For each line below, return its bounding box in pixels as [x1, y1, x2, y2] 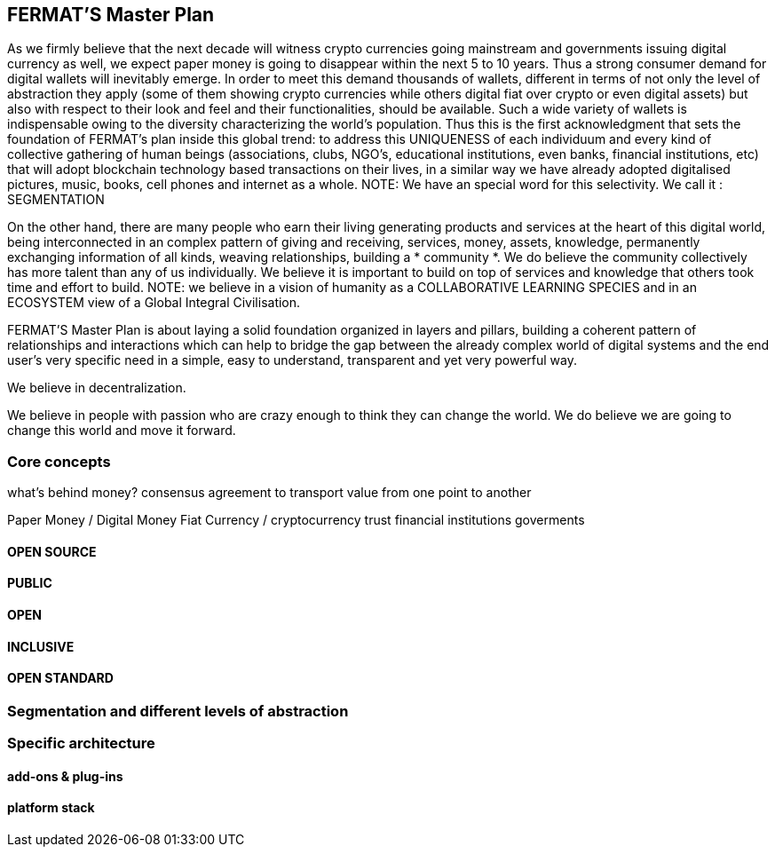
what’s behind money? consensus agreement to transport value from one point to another [7, 485, 532, 501]
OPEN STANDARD [7, 670, 114, 686]
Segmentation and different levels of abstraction [7, 701, 349, 720]
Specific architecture [7, 734, 155, 753]
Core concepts [7, 452, 111, 470]
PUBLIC [7, 575, 52, 591]
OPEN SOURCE [7, 543, 97, 559]
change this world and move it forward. [7, 423, 236, 439]
